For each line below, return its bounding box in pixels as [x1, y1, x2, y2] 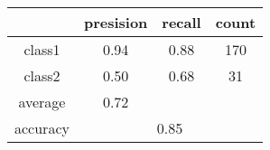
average [18, 91, 66, 112]
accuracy [14, 117, 70, 138]
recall [162, 12, 201, 33]
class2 [23, 65, 61, 86]
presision [83, 12, 148, 33]
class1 [23, 39, 61, 60]
